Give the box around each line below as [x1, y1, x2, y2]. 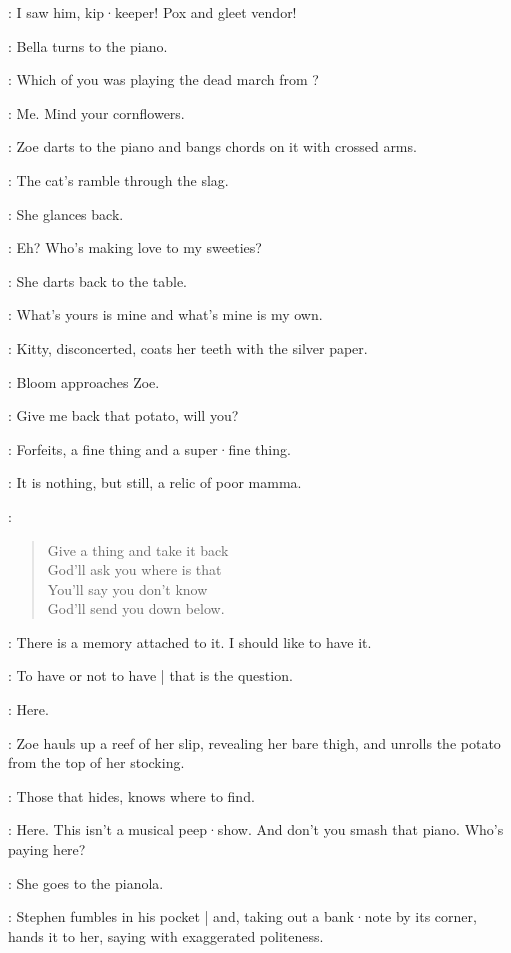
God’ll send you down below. [47, 598, 225, 619]
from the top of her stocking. [8, 752, 185, 773]
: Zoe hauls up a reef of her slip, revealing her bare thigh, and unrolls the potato [8, 732, 501, 753]
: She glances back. [8, 203, 124, 224]
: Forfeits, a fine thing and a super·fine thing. [8, 438, 291, 459]
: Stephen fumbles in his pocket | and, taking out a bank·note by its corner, [8, 906, 477, 927]
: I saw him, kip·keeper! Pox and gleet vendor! [8, 2, 297, 22]
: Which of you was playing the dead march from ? [8, 69, 319, 90]
